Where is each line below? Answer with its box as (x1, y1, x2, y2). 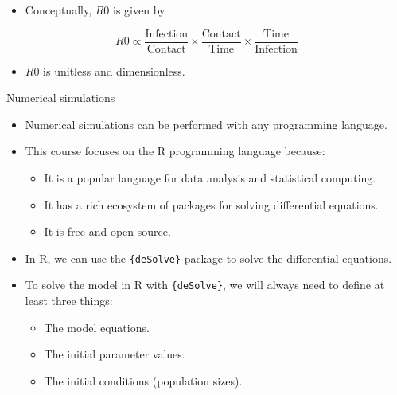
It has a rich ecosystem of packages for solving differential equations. (44, 196, 379, 213)
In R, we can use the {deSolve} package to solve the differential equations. (25, 249, 392, 266)
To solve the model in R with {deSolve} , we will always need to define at (25, 276, 385, 293)
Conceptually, (25, 2, 92, 18)
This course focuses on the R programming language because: (25, 143, 325, 159)
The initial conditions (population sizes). (44, 372, 243, 389)
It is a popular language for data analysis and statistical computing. (44, 170, 376, 186)
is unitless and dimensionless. (43, 62, 185, 79)
